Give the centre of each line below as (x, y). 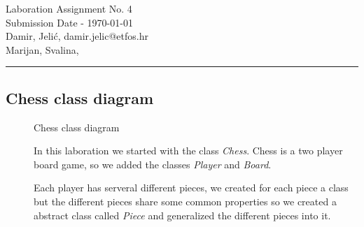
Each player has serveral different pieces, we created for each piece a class (191, 188)
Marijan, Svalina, (42, 49)
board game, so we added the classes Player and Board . (153, 164)
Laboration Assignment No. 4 (69, 8)
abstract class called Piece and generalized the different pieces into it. (182, 215)
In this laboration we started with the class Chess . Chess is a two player (188, 151)
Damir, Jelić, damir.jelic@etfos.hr (77, 36)
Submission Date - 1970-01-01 (69, 22)
